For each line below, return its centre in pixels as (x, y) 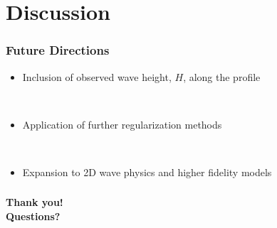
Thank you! (35, 202)
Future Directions (58, 50)
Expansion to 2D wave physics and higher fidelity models (147, 172)
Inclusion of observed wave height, (97, 76)
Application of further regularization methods (122, 124)
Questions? (33, 216)
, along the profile (222, 76)
